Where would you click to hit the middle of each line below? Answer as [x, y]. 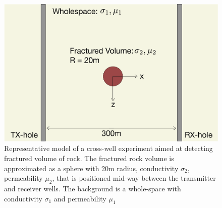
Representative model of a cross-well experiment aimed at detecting [108, 148]
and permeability [80, 198]
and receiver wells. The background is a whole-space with [93, 189]
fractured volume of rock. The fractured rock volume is [89, 158]
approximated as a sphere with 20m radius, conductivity [91, 168]
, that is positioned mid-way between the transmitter [134, 178]
